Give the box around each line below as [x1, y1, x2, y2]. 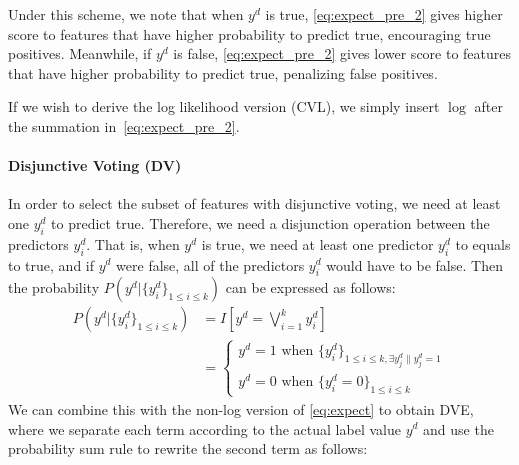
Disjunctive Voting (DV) [8, 155, 182, 176]
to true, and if [8, 254, 95, 275]
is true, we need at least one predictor [201, 233, 434, 254]
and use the [423, 418, 494, 439]
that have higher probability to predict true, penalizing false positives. [8, 62, 438, 83]
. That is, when [86, 233, 180, 254]
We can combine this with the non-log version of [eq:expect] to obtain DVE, [8, 398, 474, 419]
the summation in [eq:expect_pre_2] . [8, 115, 240, 136]
